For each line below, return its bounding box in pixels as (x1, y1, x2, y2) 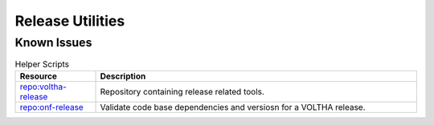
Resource (19, 71, 58, 82)
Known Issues (14, 35, 92, 50)
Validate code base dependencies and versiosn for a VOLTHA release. (100, 101, 366, 112)
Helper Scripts (14, 58, 70, 70)
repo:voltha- (19, 81, 68, 92)
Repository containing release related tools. (100, 86, 265, 97)
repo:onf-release (19, 101, 84, 112)
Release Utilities (14, 12, 125, 30)
